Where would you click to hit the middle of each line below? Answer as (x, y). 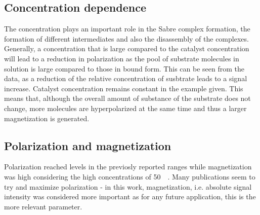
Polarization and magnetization (88, 145)
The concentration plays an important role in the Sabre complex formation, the (127, 29)
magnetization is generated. (47, 118)
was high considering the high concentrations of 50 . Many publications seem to (130, 176)
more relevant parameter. (43, 206)
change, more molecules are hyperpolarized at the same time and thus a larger (125, 108)
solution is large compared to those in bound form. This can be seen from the (124, 68)
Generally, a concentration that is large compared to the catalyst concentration (127, 48)
